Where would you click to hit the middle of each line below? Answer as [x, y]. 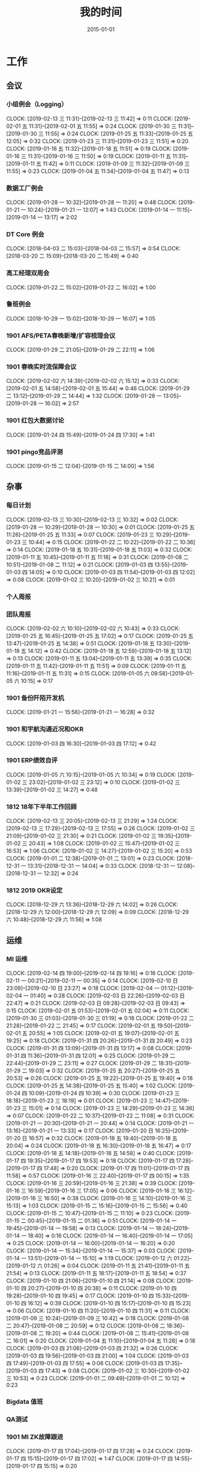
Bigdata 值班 [25, 1402]
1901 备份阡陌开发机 [35, 698]
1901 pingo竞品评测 [34, 452]
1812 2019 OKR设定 [34, 891]
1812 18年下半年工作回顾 [41, 807]
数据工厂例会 [25, 188]
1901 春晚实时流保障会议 [41, 367]
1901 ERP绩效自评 [32, 760]
